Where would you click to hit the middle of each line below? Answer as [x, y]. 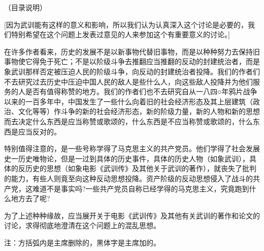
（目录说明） [25, 7]
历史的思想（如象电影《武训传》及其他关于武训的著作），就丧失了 [134, 168]
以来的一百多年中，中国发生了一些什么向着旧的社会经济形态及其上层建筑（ [128, 101]
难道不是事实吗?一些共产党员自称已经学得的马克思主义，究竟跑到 [141, 188]
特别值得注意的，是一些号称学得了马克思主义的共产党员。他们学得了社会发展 [132, 148]
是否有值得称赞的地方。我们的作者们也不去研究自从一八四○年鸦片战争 [141, 91]
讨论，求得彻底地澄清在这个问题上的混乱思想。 [82, 225]
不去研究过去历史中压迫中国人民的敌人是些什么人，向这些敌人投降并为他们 [128, 81]
